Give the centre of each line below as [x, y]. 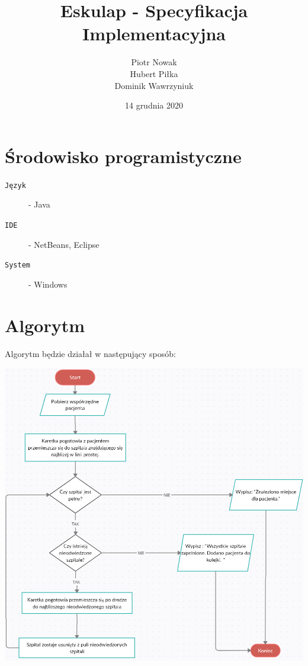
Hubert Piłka [154, 73]
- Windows [48, 284]
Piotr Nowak [154, 62]
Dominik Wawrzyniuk [154, 85]
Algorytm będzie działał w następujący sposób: [90, 353]
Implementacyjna [154, 34]
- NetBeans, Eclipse [64, 244]
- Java [39, 204]
